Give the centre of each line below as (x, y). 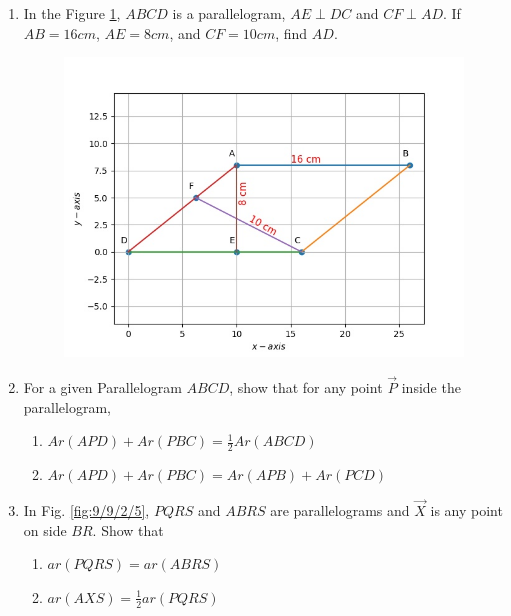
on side (45, 529)
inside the (431, 387)
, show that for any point (306, 387)
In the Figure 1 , (72, 13)
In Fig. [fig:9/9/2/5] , (86, 509)
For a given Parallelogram (102, 387)
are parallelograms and (340, 509)
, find (291, 32)
